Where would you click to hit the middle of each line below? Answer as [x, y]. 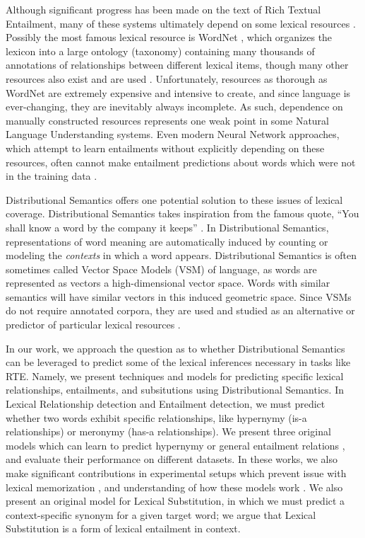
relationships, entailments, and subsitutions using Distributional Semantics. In [175, 390]
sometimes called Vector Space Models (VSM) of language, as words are [161, 269]
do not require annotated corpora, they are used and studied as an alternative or [180, 310]
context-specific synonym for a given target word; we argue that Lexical [161, 514]
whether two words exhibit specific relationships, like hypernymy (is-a [156, 417]
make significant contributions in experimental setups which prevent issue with [176, 473]
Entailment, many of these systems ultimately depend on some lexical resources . [181, 23]
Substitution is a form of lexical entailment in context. [123, 528]
